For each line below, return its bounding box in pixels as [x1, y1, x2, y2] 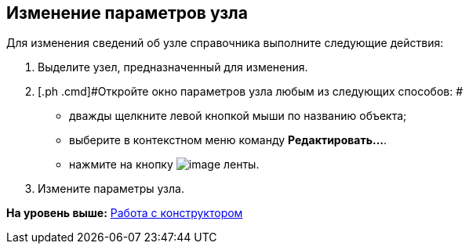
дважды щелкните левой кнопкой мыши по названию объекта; [69, 109, 407, 123]
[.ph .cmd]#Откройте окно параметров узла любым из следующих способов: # [38, 85, 464, 99]
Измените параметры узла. [38, 182, 184, 196]
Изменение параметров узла [6, 3, 248, 23]
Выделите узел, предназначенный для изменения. [38, 60, 308, 74]
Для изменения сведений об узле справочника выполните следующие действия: [6, 36, 444, 50]
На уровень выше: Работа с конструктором [6, 206, 243, 220]
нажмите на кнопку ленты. [69, 158, 260, 172]
